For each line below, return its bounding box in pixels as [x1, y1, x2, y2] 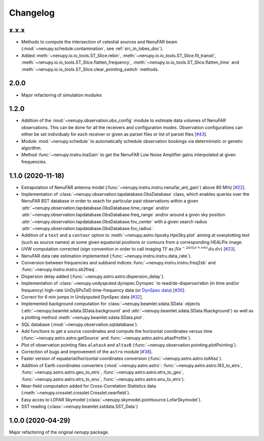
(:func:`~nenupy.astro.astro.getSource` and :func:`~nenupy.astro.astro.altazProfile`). [21, 335, 192, 341]
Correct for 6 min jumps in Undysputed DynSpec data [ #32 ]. [21, 294, 143, 300]
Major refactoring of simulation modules [21, 92, 102, 98]
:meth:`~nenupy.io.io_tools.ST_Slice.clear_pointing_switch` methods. [21, 66, 159, 72]
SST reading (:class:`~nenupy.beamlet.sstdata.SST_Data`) [21, 404, 138, 410]
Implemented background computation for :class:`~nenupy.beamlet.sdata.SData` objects [21, 301, 200, 307]
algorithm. [21, 145, 42, 151]
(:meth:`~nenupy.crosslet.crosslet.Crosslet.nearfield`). [21, 390, 131, 396]
